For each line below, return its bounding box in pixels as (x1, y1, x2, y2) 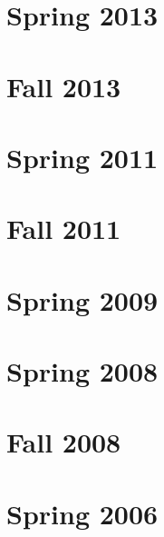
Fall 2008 (6, 423, 121, 461)
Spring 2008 (6, 353, 159, 390)
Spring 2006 (6, 494, 159, 532)
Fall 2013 (6, 67, 121, 104)
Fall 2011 (6, 210, 121, 247)
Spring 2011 (6, 138, 159, 175)
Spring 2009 (6, 281, 159, 318)
